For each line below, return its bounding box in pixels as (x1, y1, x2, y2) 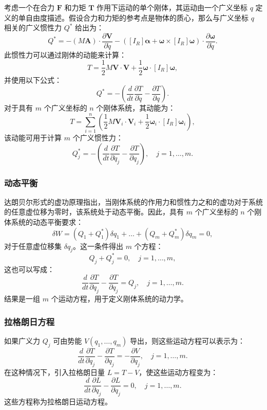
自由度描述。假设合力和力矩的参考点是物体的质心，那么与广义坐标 (25, 12, 249, 23)
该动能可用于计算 (4, 132, 62, 143)
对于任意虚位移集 (4, 240, 62, 251)
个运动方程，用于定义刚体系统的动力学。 (51, 293, 188, 304)
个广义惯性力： (72, 132, 123, 143)
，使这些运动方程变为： (139, 366, 218, 377)
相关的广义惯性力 (4, 22, 62, 33)
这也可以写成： (4, 263, 54, 274)
